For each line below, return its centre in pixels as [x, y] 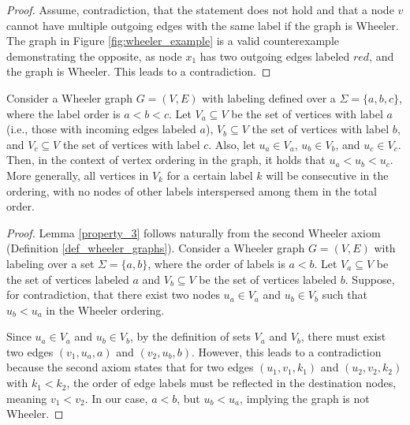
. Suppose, [370, 279]
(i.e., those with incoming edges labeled [101, 129]
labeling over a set [50, 263]
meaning [27, 398]
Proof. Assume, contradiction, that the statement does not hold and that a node [200, 9]
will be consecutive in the [327, 175]
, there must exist [343, 336]
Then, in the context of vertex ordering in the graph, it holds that [166, 160]
